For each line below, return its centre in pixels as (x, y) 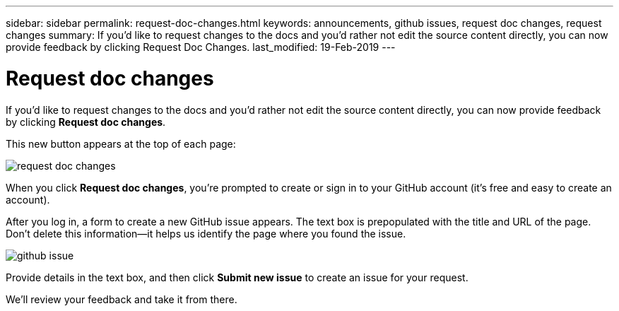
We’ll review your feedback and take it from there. (122, 299)
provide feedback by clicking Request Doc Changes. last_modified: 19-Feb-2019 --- (201, 47)
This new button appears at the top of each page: (121, 143)
